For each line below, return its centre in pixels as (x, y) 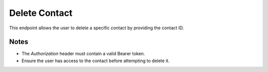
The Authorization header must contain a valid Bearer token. (83, 54)
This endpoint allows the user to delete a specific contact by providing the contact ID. (97, 28)
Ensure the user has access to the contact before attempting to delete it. (96, 61)
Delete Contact (41, 13)
